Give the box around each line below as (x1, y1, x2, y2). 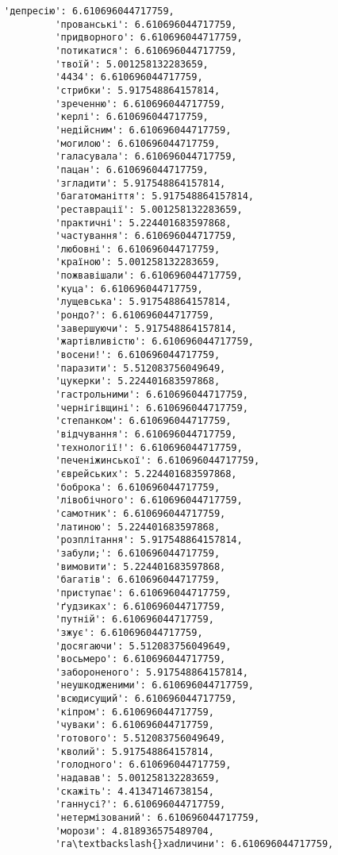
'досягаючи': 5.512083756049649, (55, 640, 232, 652)
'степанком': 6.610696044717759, (55, 415, 232, 427)
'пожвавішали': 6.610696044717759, (55, 270, 243, 282)
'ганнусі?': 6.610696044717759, (55, 799, 226, 811)
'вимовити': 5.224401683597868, (55, 560, 226, 572)
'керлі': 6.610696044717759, (55, 111, 209, 123)
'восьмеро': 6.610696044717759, (55, 653, 226, 665)
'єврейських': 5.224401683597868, (55, 468, 237, 479)
